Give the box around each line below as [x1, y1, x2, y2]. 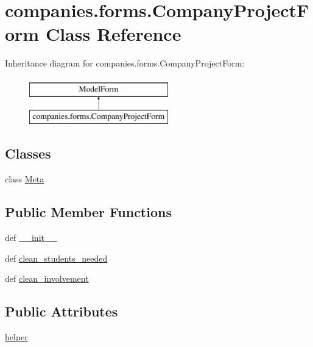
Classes [5, 144, 51, 163]
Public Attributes [5, 302, 118, 321]
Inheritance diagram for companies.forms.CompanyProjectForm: [5, 57, 245, 70]
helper [5, 331, 28, 343]
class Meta [5, 173, 44, 185]
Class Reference [45, 21, 181, 46]
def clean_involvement [5, 272, 89, 285]
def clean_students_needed [5, 251, 108, 264]
